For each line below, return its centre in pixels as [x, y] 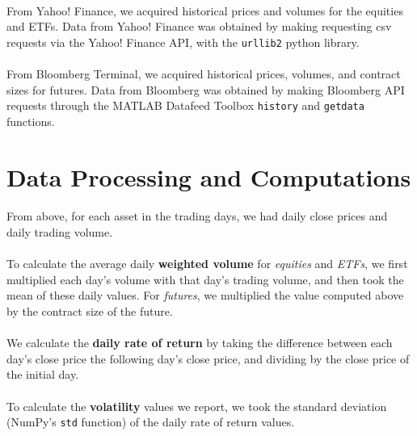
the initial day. [43, 374]
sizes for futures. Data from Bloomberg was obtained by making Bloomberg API [206, 89]
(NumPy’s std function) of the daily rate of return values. [151, 422]
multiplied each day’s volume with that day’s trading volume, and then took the [205, 279]
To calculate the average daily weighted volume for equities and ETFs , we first [207, 264]
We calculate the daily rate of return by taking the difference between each [200, 343]
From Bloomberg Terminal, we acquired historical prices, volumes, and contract [204, 74]
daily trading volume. [60, 232]
